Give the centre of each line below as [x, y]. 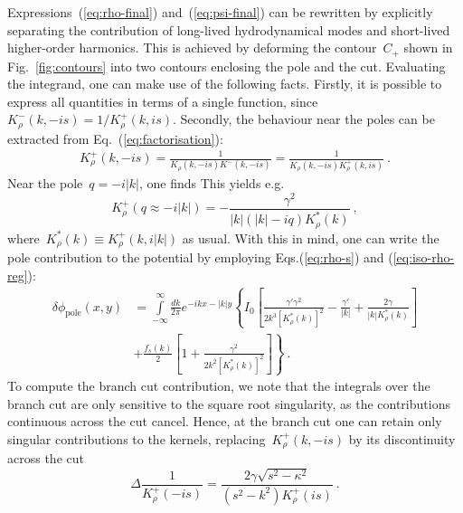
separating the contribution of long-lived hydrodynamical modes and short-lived [229, 29]
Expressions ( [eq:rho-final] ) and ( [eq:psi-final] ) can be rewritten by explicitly [220, 12]
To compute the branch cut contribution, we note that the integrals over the [219, 386]
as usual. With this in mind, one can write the [311, 237]
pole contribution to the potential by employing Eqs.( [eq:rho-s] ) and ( [200, 257]
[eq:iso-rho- [424, 257]
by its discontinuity [402, 438]
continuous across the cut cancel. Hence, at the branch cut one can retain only [225, 421]
